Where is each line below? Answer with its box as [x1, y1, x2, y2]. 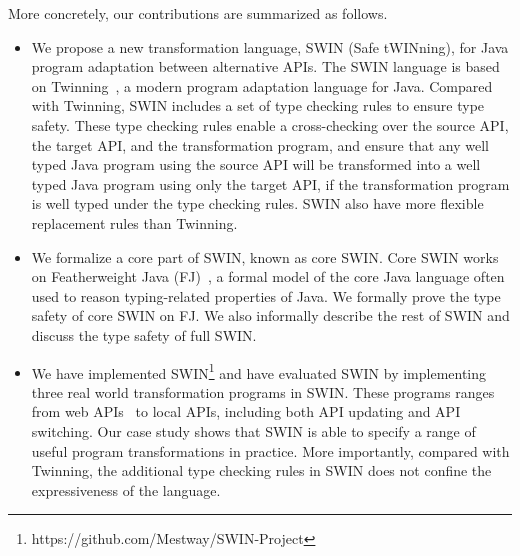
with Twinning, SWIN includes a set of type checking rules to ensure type [31, 95, 485, 116]
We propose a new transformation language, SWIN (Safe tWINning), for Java [31, 36, 509, 57]
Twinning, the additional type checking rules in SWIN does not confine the [31, 460, 492, 481]
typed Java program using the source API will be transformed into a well [31, 154, 481, 175]
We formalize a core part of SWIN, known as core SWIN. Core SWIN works [31, 246, 499, 267]
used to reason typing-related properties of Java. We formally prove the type [31, 285, 501, 306]
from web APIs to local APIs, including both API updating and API [31, 401, 461, 422]
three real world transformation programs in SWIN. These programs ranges [31, 381, 495, 402]
